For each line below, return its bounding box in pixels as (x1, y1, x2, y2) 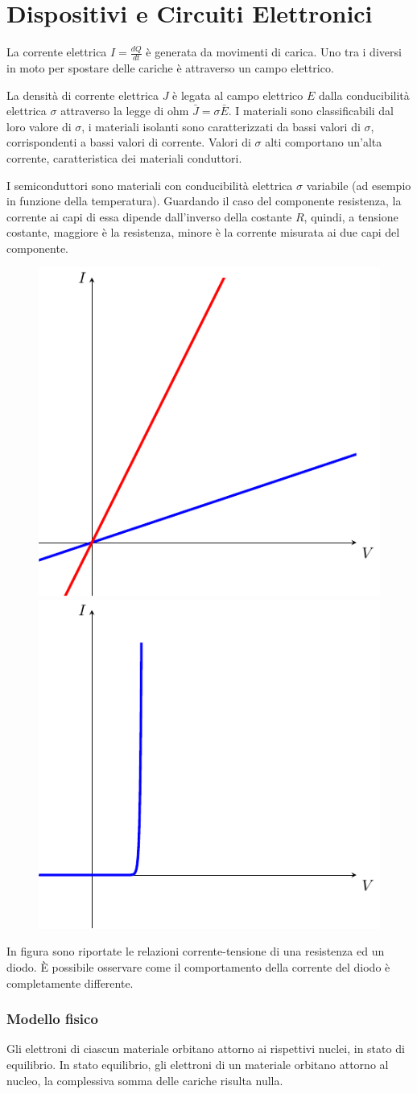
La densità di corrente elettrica (6, 86, 159, 103)
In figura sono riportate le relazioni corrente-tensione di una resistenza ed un (6, 943, 385, 960)
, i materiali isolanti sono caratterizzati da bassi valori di (81, 118, 361, 134)
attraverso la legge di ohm (60, 102, 189, 119)
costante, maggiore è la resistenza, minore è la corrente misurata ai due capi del (6, 224, 400, 241)
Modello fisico (6, 1009, 98, 1029)
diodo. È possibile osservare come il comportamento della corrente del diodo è (6, 959, 390, 976)
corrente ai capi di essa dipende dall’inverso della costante (6, 208, 292, 225)
